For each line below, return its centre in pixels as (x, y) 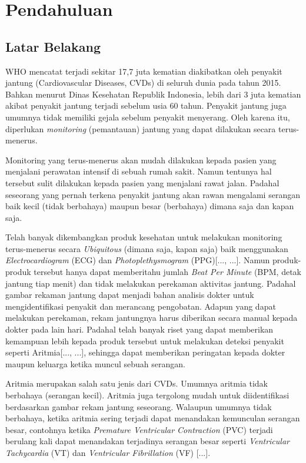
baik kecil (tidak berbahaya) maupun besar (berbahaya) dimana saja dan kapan (150, 206)
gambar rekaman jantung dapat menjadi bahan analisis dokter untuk (130, 295)
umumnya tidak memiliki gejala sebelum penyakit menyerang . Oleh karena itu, (148, 117)
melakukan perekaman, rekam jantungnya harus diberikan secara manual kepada (152, 318)
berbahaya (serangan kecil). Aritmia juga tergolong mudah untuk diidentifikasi (147, 395)
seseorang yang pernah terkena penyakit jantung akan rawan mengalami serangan (153, 194)
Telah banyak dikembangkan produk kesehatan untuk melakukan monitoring (144, 237)
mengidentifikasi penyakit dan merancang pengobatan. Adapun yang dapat (141, 306)
